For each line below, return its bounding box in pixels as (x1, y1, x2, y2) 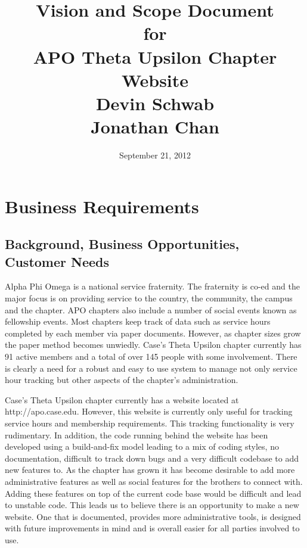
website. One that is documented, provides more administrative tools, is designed (5, 510, 301, 522)
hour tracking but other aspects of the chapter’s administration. (5, 373, 238, 386)
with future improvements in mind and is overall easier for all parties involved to (5, 522, 300, 534)
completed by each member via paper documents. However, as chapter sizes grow (5, 326, 301, 339)
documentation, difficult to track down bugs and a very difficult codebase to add (5, 452, 299, 464)
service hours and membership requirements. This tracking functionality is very (5, 416, 294, 429)
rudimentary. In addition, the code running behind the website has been (5, 428, 268, 441)
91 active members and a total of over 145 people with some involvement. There (5, 350, 297, 362)
